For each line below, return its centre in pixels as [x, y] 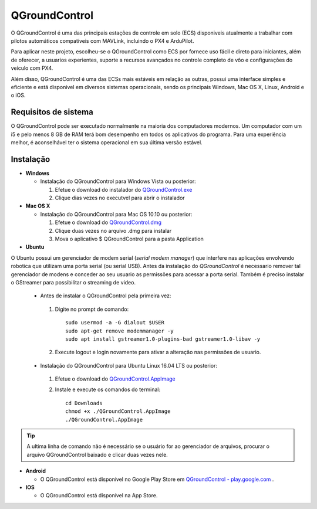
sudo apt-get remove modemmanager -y [120, 331]
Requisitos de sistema [52, 112]
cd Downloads [84, 403]
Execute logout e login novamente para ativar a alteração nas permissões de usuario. [158, 352]
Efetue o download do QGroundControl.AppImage [115, 379]
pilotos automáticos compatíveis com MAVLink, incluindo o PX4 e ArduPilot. [102, 40]
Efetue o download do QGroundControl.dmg [108, 222]
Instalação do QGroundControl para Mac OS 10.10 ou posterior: [116, 214]
